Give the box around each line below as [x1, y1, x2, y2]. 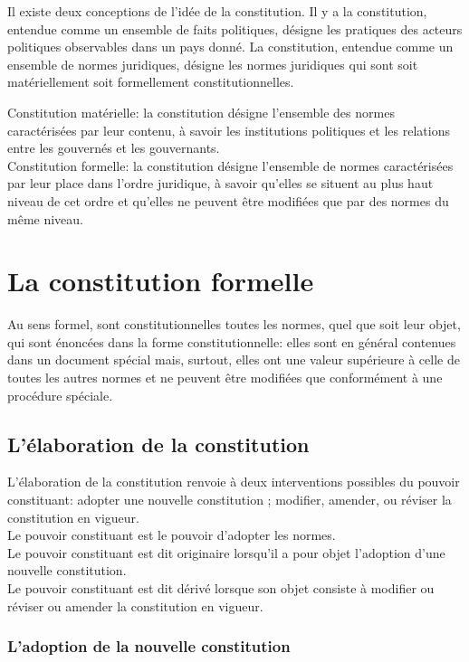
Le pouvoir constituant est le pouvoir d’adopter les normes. [7, 525, 336, 544]
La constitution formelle [7, 262, 314, 299]
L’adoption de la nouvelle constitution [7, 635, 291, 657]
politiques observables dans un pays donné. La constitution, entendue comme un [7, 37, 454, 56]
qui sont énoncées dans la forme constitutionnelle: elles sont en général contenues [7, 332, 456, 351]
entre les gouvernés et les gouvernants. [7, 138, 220, 157]
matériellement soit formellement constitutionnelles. [7, 72, 294, 91]
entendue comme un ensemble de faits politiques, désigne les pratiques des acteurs [7, 19, 463, 38]
